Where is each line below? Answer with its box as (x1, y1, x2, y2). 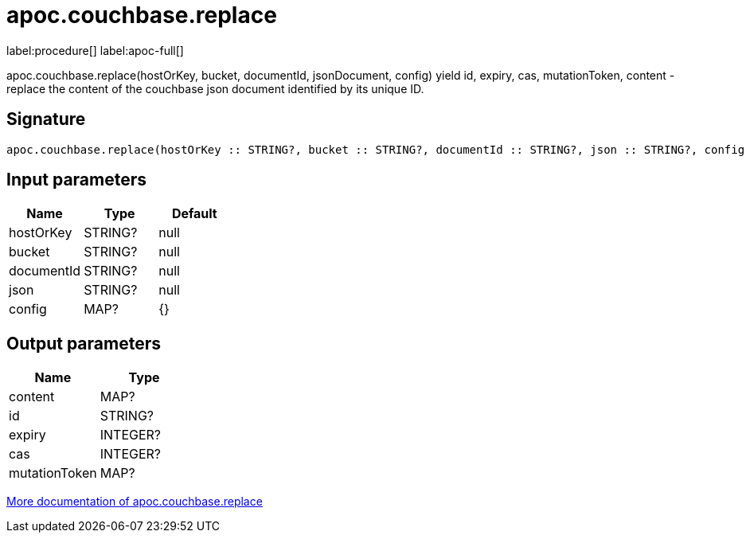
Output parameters (6, 333, 161, 353)
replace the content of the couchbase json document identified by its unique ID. (6, 81, 424, 96)
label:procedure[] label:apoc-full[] (6, 43, 184, 57)
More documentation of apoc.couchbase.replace (6, 494, 263, 509)
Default (171, 205, 217, 222)
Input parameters (6, 170, 147, 190)
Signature (6, 109, 86, 130)
